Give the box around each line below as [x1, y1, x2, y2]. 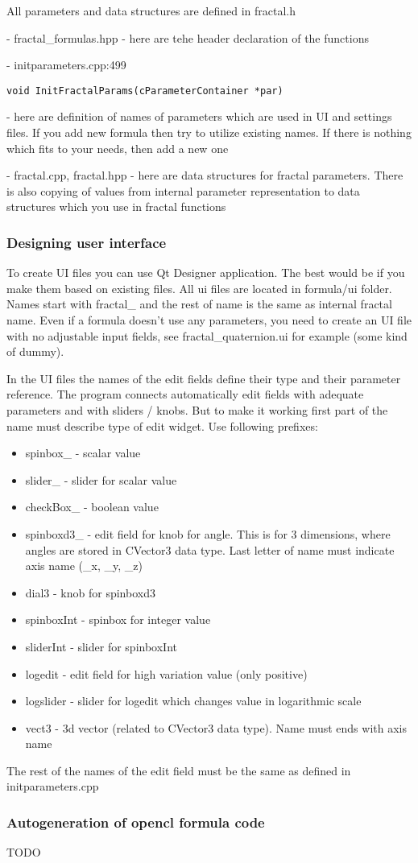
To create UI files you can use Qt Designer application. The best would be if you [6, 264, 405, 281]
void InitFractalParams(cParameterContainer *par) [6, 85, 283, 97]
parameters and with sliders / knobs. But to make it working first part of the [6, 401, 388, 418]
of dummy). [6, 343, 64, 360]
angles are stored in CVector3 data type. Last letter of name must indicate [25, 541, 395, 558]
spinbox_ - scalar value [25, 444, 141, 461]
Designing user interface [6, 232, 167, 252]
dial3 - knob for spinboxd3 [25, 584, 155, 601]
